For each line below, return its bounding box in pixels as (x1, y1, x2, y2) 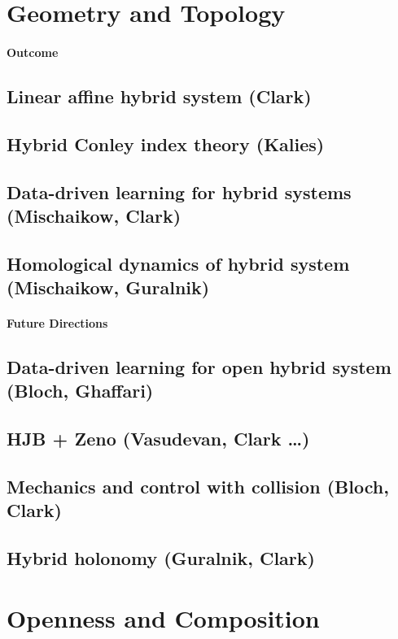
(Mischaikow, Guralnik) (7, 275, 210, 300)
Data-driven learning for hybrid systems (7, 179, 352, 204)
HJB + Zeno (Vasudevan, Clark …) (7, 426, 310, 451)
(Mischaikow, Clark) (7, 202, 182, 228)
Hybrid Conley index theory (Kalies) (7, 131, 325, 156)
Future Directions (7, 315, 108, 332)
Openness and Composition (7, 601, 320, 634)
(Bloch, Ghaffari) (7, 378, 154, 403)
